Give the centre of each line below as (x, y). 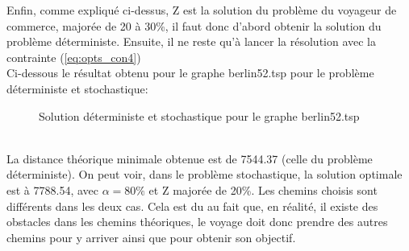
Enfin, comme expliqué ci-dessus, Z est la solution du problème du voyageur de (202, 10)
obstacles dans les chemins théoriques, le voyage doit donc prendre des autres (197, 222)
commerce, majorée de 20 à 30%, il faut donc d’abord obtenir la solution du (194, 25)
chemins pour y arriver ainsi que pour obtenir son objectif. (151, 237)
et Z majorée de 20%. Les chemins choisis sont (263, 189)
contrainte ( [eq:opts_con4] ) (74, 57)
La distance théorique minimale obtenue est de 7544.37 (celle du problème (190, 158)
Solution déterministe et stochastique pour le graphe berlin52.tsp (199, 115)
